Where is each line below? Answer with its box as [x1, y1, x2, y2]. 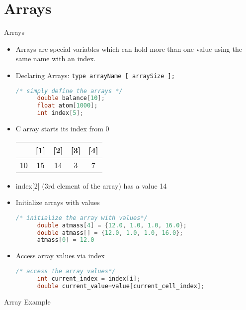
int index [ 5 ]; [37, 109, 83, 117]
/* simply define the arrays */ [15, 87, 123, 95]
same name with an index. [15, 53, 96, 64]
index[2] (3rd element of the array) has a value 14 [15, 180, 167, 191]
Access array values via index [15, 250, 105, 261]
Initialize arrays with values [15, 197, 100, 207]
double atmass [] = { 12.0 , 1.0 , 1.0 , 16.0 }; [37, 229, 183, 236]
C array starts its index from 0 [15, 123, 109, 134]
